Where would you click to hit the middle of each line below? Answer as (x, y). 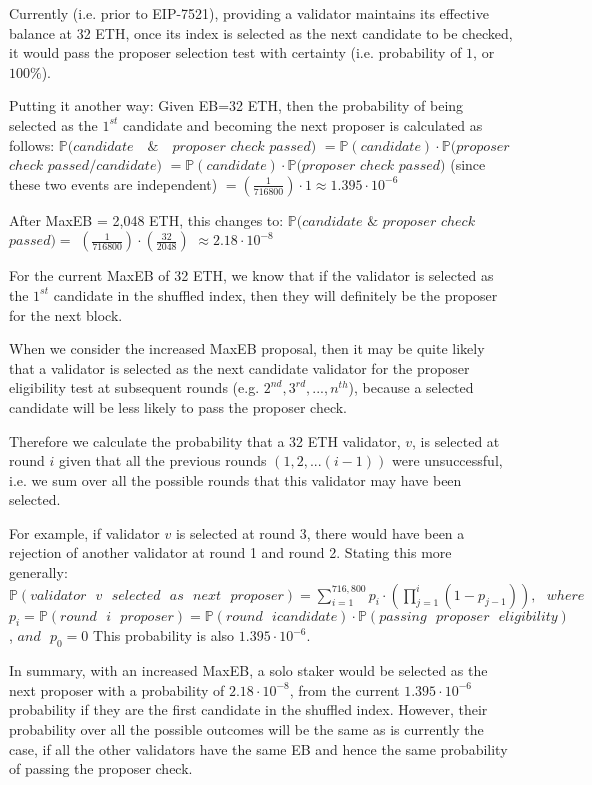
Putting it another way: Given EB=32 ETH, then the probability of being (236, 105)
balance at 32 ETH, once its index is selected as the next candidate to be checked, (261, 32)
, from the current (344, 689)
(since (468, 164)
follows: (32, 144)
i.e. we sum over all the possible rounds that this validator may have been (235, 479)
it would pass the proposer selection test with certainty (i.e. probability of (235, 52)
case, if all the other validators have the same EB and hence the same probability (258, 748)
